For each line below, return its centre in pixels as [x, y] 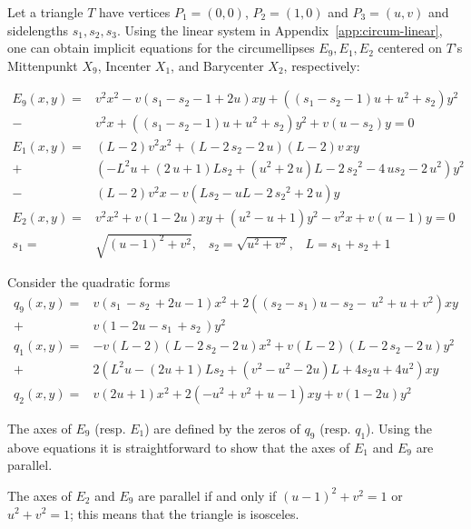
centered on [410, 48]
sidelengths [38, 30]
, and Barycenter [217, 65]
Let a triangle [45, 12]
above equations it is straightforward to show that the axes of [179, 447]
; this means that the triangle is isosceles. [184, 513]
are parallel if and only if [207, 495]
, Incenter [124, 65]
